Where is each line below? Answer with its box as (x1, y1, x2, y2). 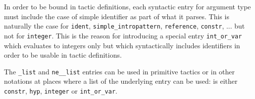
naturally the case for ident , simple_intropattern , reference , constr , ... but (4, 21, 245, 31)
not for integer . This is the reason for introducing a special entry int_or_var (4, 30, 242, 40)
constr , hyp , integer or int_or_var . (4, 85, 117, 96)
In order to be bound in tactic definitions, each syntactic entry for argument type (4, 1, 251, 11)
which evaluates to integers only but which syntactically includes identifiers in (4, 40, 240, 50)
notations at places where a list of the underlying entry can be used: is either (4, 76, 238, 86)
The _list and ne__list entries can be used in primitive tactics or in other (4, 66, 235, 76)
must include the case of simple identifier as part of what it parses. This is (4, 11, 229, 21)
